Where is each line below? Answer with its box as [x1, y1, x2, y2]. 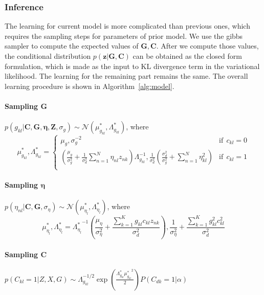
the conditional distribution [5, 51, 91, 61]
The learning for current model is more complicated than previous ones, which [5, 20, 250, 31]
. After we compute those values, [156, 40, 259, 51]
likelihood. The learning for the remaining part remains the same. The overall [5, 71, 248, 81]
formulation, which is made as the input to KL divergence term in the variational [5, 60, 260, 71]
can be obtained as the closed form [133, 51, 242, 61]
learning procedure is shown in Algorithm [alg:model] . [5, 80, 174, 91]
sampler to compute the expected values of [5, 40, 139, 51]
